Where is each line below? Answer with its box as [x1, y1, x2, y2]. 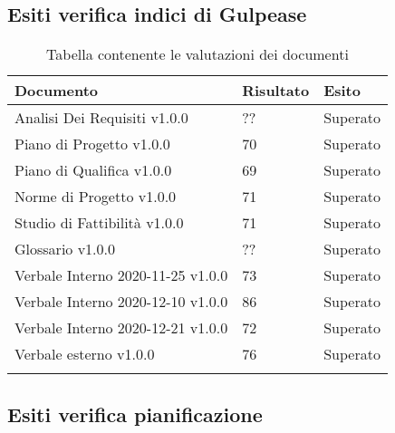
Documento [14, 80, 99, 101]
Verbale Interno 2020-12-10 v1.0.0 [14, 291, 228, 313]
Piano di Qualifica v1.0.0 [14, 159, 172, 181]
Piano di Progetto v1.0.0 [14, 133, 170, 155]
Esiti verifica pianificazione [7, 399, 263, 428]
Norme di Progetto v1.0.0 [14, 186, 177, 207]
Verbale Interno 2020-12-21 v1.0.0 [14, 317, 228, 339]
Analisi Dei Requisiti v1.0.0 [14, 107, 188, 129]
